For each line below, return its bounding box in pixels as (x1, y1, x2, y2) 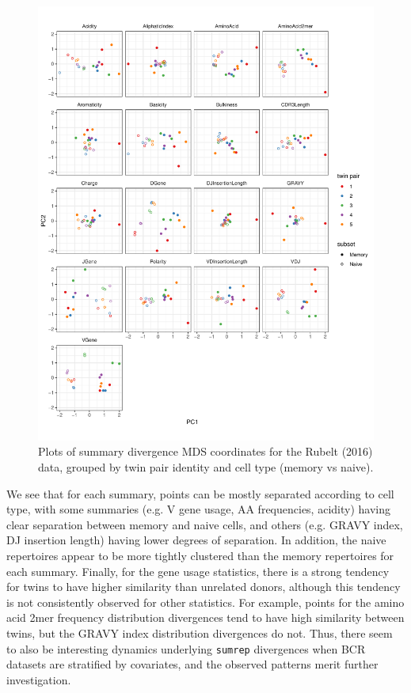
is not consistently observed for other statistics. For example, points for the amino (6, 593, 405, 610)
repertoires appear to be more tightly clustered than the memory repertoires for (6, 547, 394, 564)
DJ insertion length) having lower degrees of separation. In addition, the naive (6, 532, 386, 548)
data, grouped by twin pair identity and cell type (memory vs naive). (38, 459, 374, 475)
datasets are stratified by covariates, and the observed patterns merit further (6, 656, 379, 672)
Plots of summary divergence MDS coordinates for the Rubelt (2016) (38, 443, 373, 460)
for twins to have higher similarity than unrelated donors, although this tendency (6, 578, 401, 595)
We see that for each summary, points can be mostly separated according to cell (6, 485, 394, 502)
